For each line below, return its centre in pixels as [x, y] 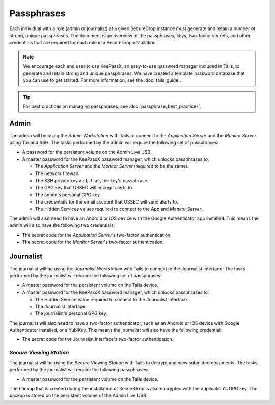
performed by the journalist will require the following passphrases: [79, 370]
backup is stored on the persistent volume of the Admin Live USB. [78, 396]
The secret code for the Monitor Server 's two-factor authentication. [93, 242]
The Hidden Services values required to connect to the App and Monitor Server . [119, 209]
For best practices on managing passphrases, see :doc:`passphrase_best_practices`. [112, 106]
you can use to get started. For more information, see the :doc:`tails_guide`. [102, 80]
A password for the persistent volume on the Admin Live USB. [87, 152]
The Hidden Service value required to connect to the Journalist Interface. [112, 299]
